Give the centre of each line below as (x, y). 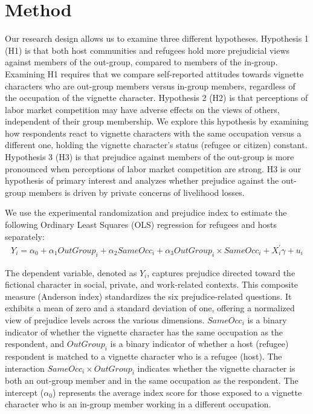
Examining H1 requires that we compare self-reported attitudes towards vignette (154, 73)
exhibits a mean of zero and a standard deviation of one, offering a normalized (150, 308)
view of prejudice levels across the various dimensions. (105, 319)
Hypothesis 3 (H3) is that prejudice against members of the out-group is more (150, 157)
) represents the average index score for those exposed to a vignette (177, 392)
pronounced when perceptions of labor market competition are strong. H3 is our (153, 168)
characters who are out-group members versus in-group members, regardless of (150, 86)
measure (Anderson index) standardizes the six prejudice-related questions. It (148, 296)
